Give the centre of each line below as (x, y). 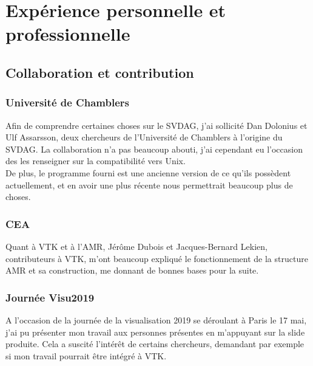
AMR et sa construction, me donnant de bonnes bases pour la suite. (132, 270)
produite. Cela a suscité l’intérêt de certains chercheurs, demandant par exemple (155, 344)
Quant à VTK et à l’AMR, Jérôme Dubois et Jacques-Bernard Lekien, (136, 246)
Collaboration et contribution (100, 72)
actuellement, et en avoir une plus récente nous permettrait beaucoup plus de (149, 185)
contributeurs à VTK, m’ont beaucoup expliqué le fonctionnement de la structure (157, 258)
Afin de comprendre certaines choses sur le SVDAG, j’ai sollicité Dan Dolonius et (156, 125)
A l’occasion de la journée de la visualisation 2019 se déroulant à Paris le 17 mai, (156, 319)
